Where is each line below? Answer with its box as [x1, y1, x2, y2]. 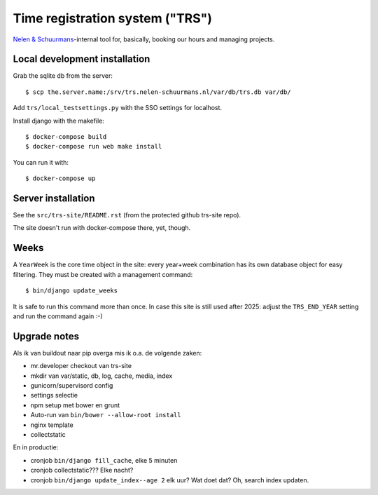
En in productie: [13, 443, 59, 452]
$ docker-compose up [25, 175, 96, 182]
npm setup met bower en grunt [30, 400, 120, 409]
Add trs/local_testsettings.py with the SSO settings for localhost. [13, 104, 223, 112]
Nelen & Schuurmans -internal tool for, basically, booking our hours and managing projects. [13, 35, 275, 43]
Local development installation [13, 53, 150, 65]
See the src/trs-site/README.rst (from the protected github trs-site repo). [13, 211, 241, 219]
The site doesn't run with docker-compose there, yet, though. [13, 224, 191, 232]
